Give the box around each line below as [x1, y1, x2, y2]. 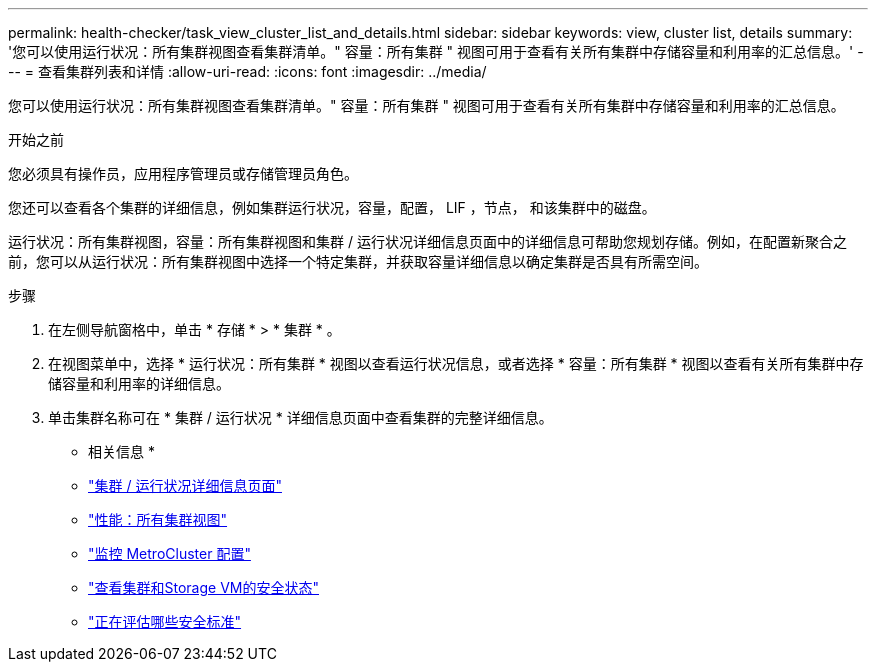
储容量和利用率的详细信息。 [48, 375, 230, 392]
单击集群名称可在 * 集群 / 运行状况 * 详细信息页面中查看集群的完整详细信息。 [48, 409, 553, 426]
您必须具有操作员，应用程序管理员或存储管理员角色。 [8, 165, 358, 182]
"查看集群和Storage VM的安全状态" [88, 579, 319, 596]
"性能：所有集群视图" [88, 511, 228, 528]
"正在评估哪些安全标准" [88, 613, 242, 630]
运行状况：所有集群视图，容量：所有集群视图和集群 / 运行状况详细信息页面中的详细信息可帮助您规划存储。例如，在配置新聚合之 [8, 233, 847, 250]
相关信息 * [88, 443, 155, 460]
